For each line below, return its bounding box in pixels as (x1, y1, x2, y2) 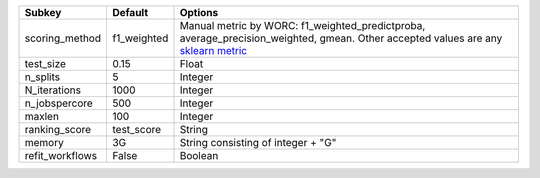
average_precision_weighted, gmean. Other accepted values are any (179, 31, 503, 45)
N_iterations (24, 83, 82, 97)
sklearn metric (179, 44, 248, 57)
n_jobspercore (24, 96, 94, 110)
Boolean (179, 149, 219, 162)
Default (111, 6, 149, 19)
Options (179, 6, 219, 19)
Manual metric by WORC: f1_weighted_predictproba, (179, 19, 426, 32)
